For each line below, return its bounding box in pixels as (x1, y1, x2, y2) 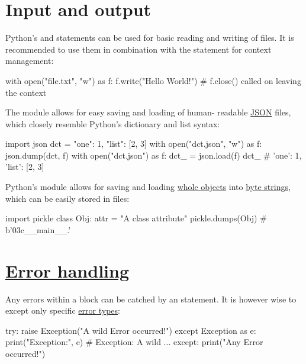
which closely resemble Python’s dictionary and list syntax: (5, 117, 220, 130)
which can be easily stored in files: (5, 192, 130, 204)
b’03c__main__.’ (5, 223, 71, 236)
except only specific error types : (5, 304, 120, 317)
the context (5, 86, 47, 98)
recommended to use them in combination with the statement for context (5, 43, 272, 55)
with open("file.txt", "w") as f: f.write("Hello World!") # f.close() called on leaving (5, 74, 301, 86)
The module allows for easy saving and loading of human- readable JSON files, (5, 106, 291, 118)
